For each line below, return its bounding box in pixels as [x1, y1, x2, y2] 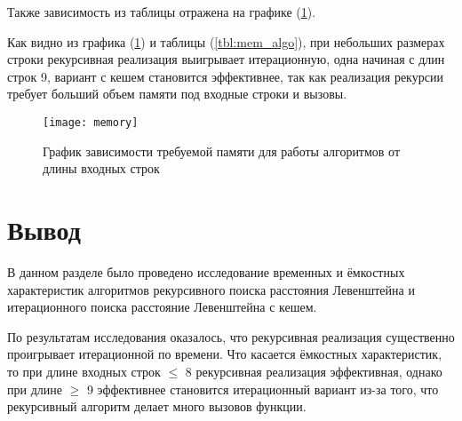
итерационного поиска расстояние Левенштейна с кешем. [7, 298, 317, 316]
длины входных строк [43, 159, 160, 178]
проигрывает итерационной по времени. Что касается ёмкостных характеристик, [7, 345, 442, 363]
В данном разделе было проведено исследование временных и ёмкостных [7, 262, 405, 281]
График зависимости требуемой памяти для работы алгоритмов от [43, 141, 401, 160]
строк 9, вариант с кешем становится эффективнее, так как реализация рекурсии [7, 67, 443, 85]
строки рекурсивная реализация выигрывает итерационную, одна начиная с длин [7, 50, 445, 68]
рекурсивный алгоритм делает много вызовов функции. [7, 397, 307, 416]
